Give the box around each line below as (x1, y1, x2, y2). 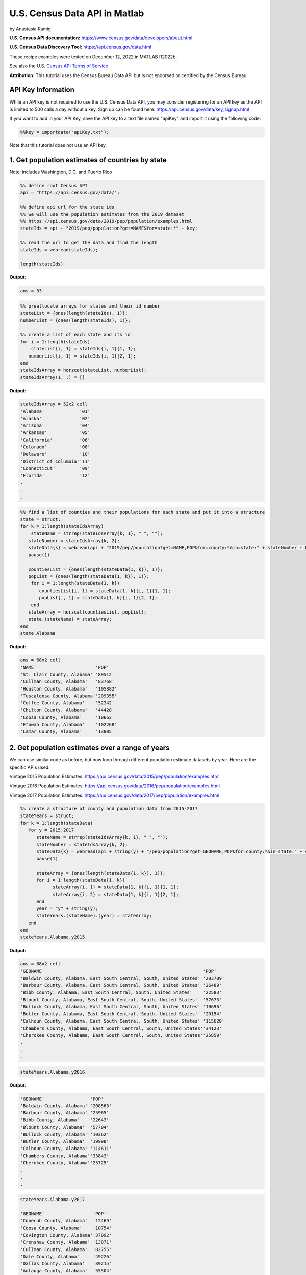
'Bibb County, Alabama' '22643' (20, 1117, 109, 1123)
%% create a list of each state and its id (20, 331, 131, 338)
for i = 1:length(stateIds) (20, 339, 90, 344)
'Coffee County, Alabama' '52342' (20, 700, 115, 706)
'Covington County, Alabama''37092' (20, 1232, 112, 1238)
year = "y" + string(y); (36, 906, 99, 911)
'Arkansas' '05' (20, 430, 90, 436)
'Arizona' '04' (20, 422, 90, 428)
